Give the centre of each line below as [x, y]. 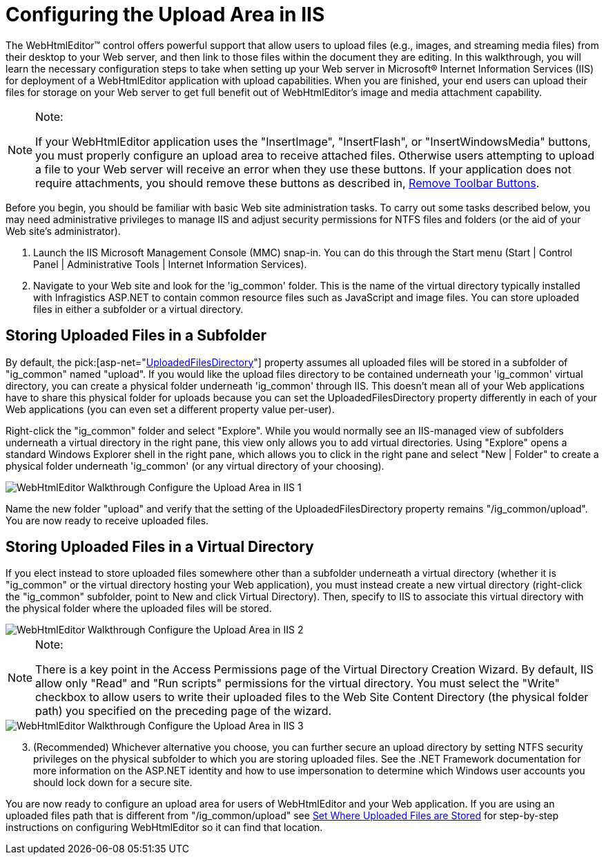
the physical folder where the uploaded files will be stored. [139, 609]
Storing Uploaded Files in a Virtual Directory [160, 547]
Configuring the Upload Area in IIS [165, 15]
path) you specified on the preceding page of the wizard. [184, 711]
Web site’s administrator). [63, 231]
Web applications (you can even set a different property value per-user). [170, 409]
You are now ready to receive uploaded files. [107, 520]
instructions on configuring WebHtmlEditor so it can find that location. [164, 828]
